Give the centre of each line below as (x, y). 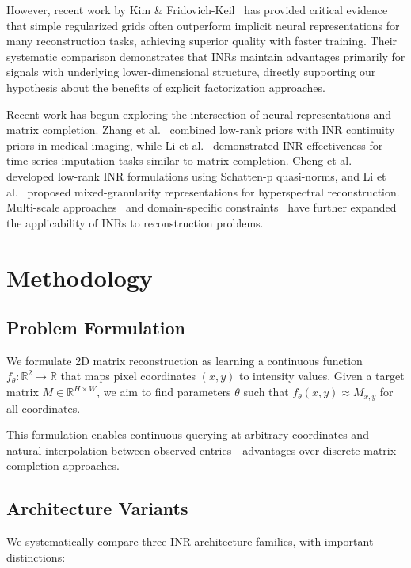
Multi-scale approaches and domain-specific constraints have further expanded (202, 207)
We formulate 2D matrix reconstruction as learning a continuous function (185, 360)
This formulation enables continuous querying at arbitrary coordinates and (188, 435)
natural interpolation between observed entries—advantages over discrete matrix (202, 450)
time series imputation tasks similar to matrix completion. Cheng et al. (179, 160)
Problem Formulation (96, 328)
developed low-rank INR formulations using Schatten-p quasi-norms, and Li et (196, 175)
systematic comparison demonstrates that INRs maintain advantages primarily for (206, 56)
